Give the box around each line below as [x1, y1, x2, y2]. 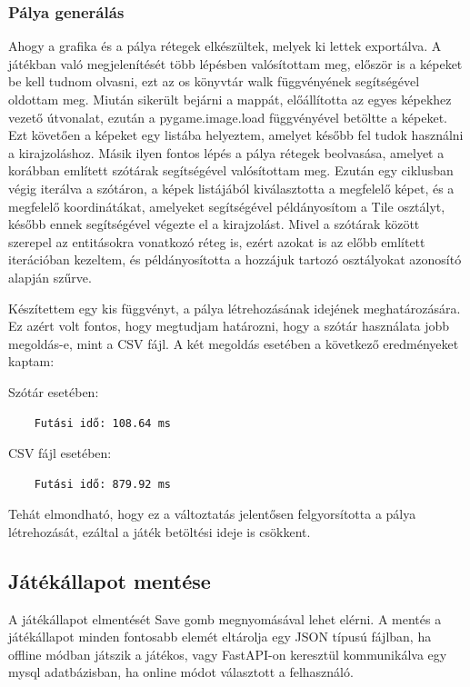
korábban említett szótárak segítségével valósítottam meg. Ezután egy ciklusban [8, 161, 454, 180]
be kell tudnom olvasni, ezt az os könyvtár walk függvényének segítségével [8, 72, 420, 91]
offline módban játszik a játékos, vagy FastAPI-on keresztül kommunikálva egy [8, 644, 447, 663]
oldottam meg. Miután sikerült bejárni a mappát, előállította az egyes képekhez [8, 90, 452, 108]
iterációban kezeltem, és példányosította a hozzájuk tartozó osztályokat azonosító [8, 250, 462, 269]
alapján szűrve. [8, 267, 92, 286]
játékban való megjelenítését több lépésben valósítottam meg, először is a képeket [8, 54, 463, 73]
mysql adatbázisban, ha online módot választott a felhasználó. [8, 662, 354, 682]
